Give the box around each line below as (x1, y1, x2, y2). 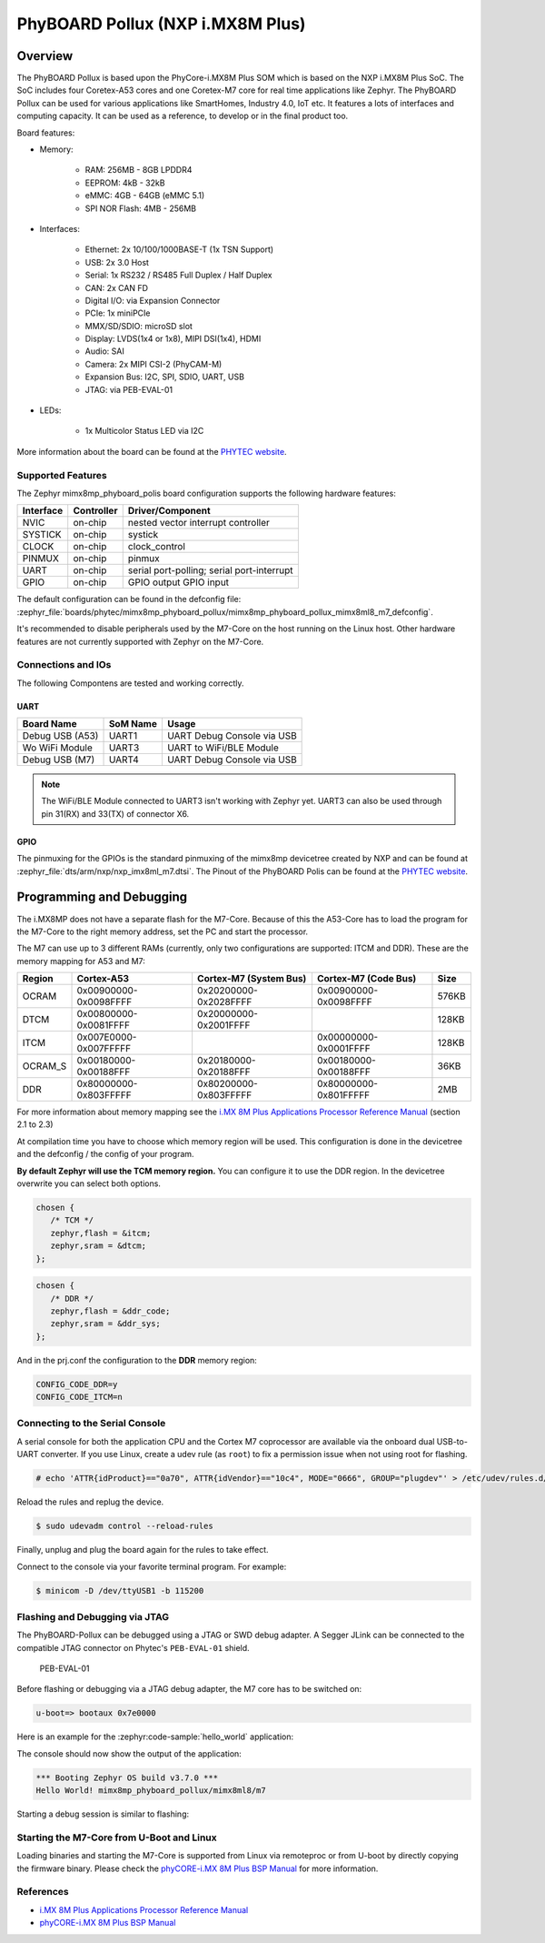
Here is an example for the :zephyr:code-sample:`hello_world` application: (16, 1731, 294, 1742)
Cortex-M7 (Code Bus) (316, 972, 417, 985)
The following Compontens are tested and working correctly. (16, 678, 244, 689)
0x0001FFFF (316, 1042, 372, 1055)
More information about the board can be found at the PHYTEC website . (16, 446, 287, 457)
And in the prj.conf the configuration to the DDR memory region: (16, 1354, 258, 1365)
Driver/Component (127, 505, 211, 518)
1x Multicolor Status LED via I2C (84, 426, 204, 437)
